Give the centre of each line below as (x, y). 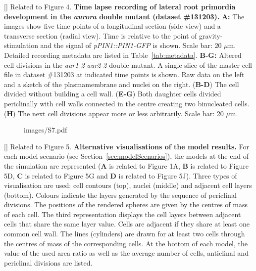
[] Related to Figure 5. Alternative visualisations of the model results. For (127, 146)
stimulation (21, 45)
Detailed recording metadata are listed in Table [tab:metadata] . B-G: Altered (123, 55)
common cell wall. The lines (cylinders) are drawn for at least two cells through (125, 234)
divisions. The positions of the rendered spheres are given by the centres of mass (126, 204)
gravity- (211, 35)
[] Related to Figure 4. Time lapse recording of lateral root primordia (120, 6)
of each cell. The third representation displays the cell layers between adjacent (123, 214)
